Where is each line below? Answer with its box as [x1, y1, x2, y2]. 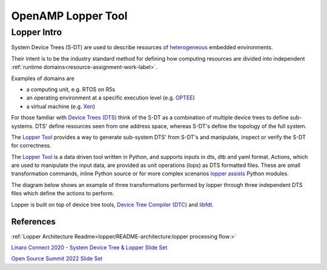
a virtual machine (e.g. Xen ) [26, 103, 96, 110]
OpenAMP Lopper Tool [11, 9, 128, 22]
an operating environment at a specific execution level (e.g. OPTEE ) [26, 94, 195, 101]
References [11, 217, 56, 227]
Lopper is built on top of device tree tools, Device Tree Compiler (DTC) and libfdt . [11, 201, 214, 208]
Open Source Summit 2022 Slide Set [11, 255, 103, 262]
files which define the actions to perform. [11, 190, 114, 197]
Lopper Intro [11, 27, 62, 38]
